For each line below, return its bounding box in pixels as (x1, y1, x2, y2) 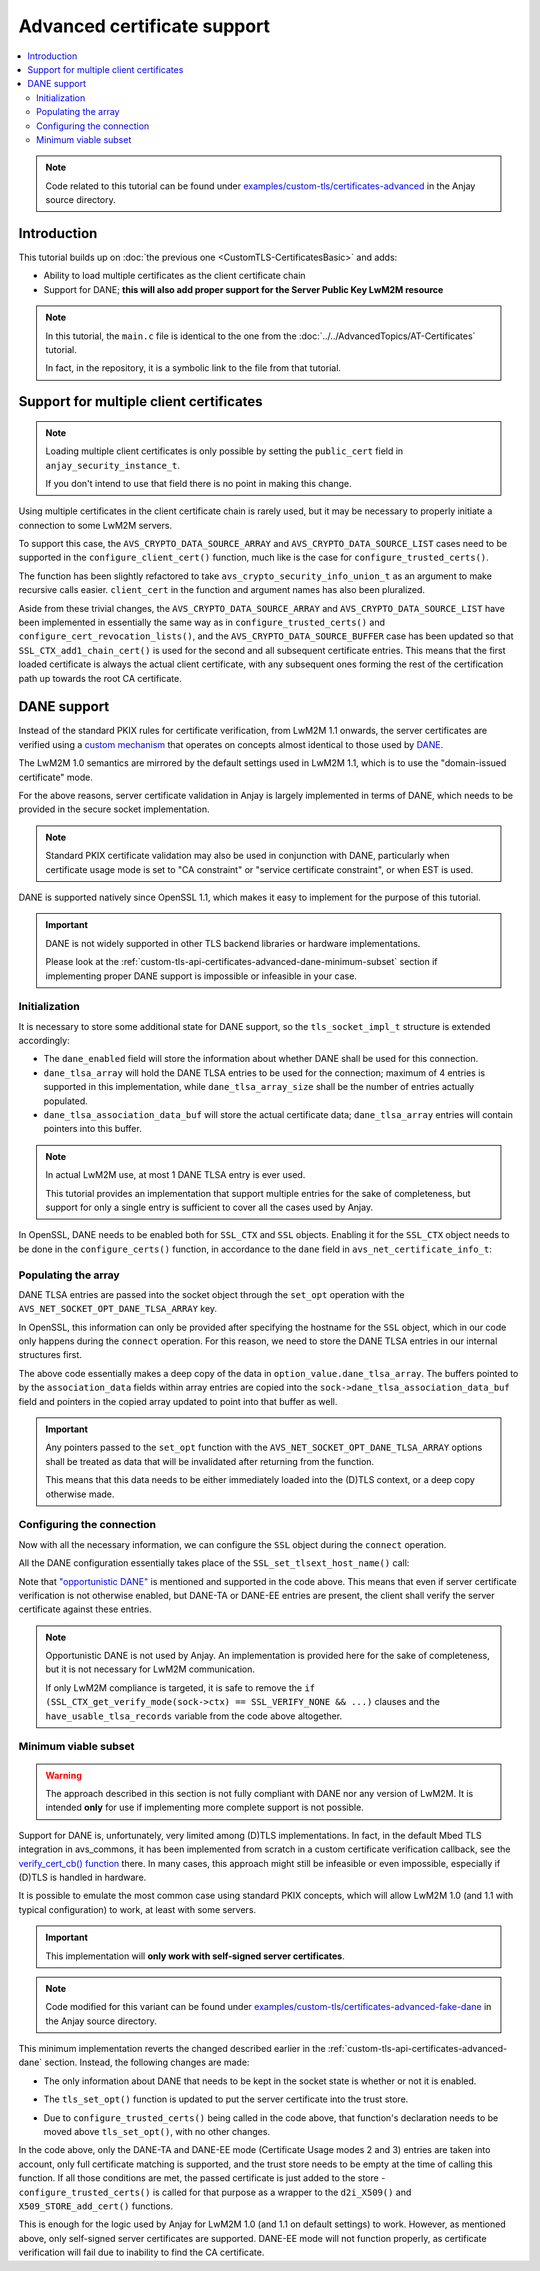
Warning (45, 1769, 82, 1781)
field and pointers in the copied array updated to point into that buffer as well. (18, 1395, 338, 1407)
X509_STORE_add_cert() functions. (18, 2200, 174, 2212)
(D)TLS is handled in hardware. (18, 1871, 147, 1883)
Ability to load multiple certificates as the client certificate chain (43, 270, 306, 282)
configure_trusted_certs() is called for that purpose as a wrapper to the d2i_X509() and (18, 2186, 412, 2198)
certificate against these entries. (18, 1603, 152, 1615)
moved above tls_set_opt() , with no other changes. (43, 2126, 270, 2138)
